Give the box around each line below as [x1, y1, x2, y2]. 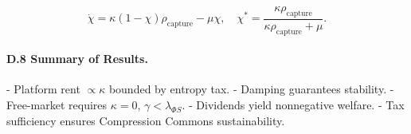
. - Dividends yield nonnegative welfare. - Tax [182, 97, 405, 113]
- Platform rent [6, 81, 80, 97]
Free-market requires [6, 97, 108, 113]
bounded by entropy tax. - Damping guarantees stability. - [108, 81, 394, 97]
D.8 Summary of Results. [6, 50, 148, 67]
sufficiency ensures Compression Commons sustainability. [6, 112, 285, 128]
